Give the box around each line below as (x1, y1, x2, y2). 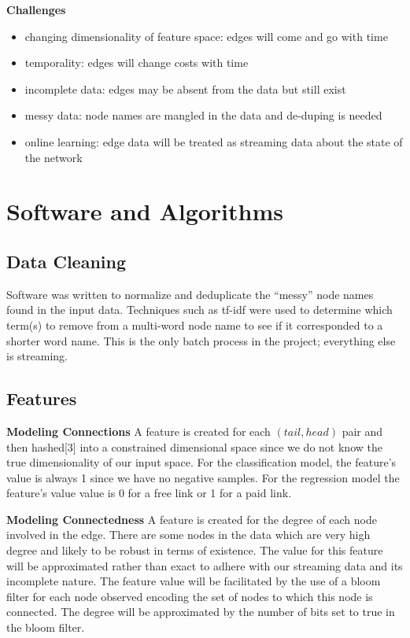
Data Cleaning (6, 249, 126, 273)
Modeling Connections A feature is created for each (6, 422, 271, 439)
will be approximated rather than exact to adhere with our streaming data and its (6, 557, 403, 573)
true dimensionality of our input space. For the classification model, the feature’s (6, 454, 397, 470)
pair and (342, 422, 383, 439)
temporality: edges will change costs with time (24, 54, 249, 71)
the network (24, 149, 83, 165)
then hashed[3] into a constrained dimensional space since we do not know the (6, 438, 382, 455)
